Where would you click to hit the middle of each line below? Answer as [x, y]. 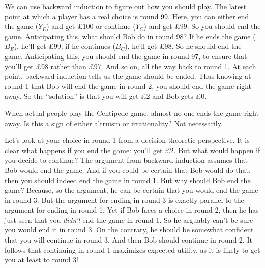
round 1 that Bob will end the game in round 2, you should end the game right [128, 86]
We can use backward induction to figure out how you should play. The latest [126, 6]
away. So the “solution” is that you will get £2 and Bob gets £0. [106, 96]
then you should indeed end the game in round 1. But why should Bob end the [128, 180]
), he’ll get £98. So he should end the [183, 46]
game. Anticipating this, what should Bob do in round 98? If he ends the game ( [130, 36]
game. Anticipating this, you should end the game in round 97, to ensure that [126, 56]
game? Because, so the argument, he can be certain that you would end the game [131, 190]
